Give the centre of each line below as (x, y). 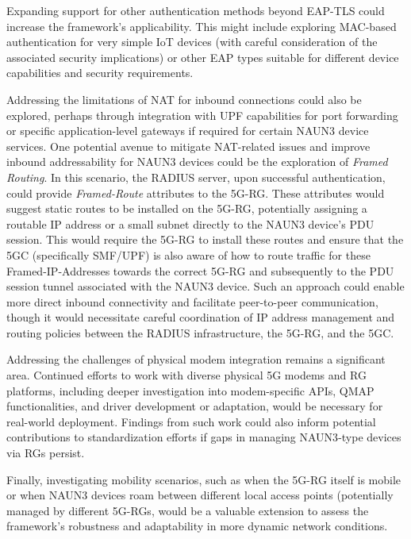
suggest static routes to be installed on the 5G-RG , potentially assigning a (187, 208)
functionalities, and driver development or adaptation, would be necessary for (195, 406)
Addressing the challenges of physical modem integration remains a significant (196, 359)
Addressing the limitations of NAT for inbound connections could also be (184, 99)
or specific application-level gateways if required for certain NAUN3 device (188, 131)
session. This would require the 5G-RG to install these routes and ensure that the (205, 239)
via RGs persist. (46, 453)
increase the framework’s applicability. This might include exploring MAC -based (202, 26)
